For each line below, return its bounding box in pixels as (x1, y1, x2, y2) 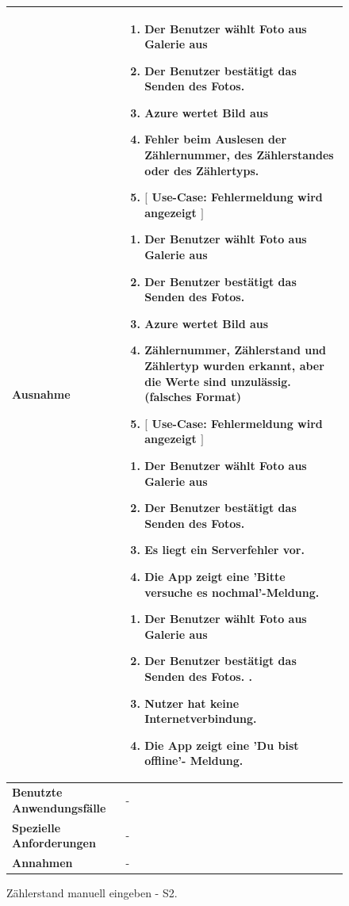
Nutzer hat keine (144, 694, 240, 711)
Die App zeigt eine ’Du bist (144, 736, 299, 753)
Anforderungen (12, 835, 96, 851)
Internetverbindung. (144, 710, 257, 727)
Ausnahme (12, 386, 71, 403)
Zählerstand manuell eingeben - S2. (6, 885, 178, 901)
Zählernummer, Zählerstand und (144, 342, 327, 358)
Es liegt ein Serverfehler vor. (144, 541, 305, 558)
